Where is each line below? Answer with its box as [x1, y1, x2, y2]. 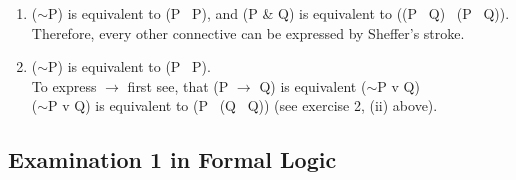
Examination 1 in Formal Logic [8, 144, 337, 175]
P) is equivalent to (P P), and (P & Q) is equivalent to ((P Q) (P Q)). [48, 3, 510, 23]
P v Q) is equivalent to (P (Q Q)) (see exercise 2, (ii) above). [48, 95, 438, 116]
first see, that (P [127, 75, 229, 96]
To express [31, 75, 97, 96]
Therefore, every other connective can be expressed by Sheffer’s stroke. [31, 22, 465, 43]
